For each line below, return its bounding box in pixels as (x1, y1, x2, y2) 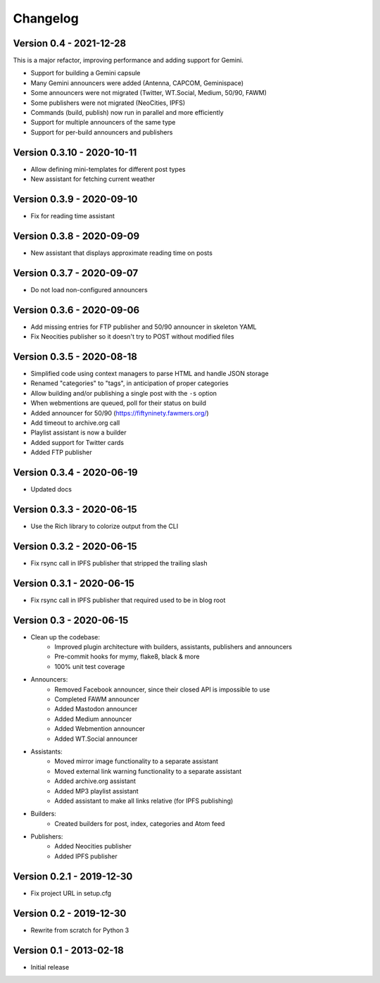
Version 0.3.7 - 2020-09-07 (13, 267, 139, 279)
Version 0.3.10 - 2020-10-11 (13, 146, 137, 158)
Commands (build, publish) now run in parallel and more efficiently (30, 108, 224, 117)
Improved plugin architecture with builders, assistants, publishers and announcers (54, 643, 292, 651)
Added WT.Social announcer (54, 734, 138, 743)
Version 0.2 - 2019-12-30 (13, 907, 127, 919)
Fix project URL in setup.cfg (30, 889, 112, 897)
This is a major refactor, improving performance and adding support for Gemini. (13, 56, 244, 65)
